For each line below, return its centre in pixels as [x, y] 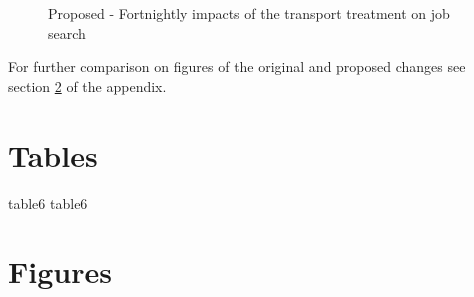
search [67, 32]
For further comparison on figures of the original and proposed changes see [237, 66]
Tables [53, 154]
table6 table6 [48, 202]
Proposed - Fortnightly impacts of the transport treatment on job [249, 13]
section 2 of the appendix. [87, 85]
